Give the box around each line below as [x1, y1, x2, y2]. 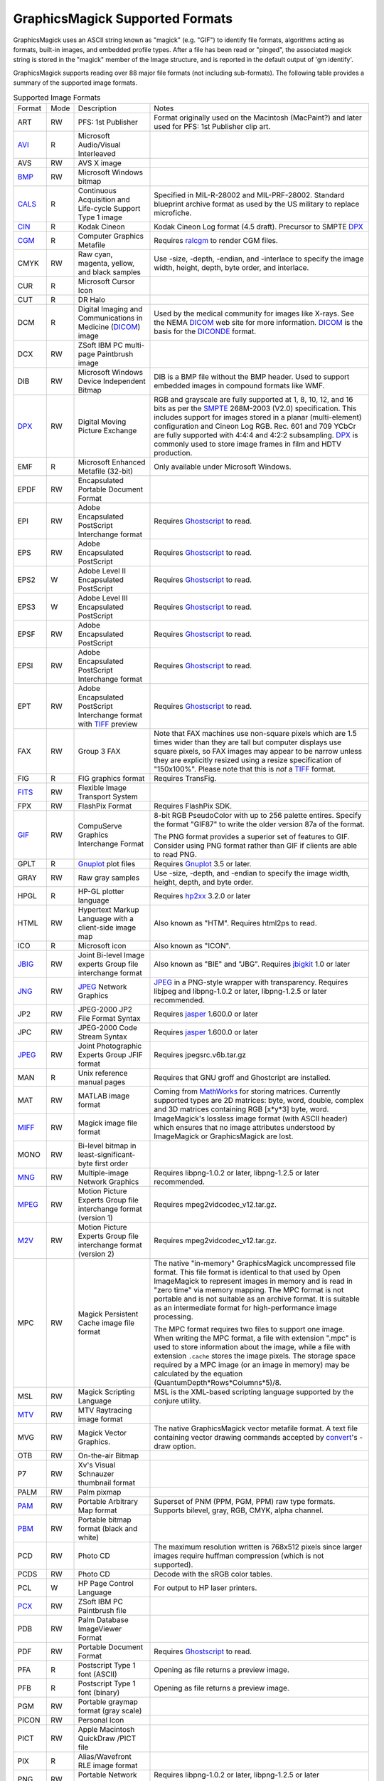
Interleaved [78, 148, 117, 158]
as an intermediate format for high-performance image [154, 1302, 337, 1312]
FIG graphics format [78, 773, 145, 783]
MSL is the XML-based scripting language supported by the [154, 1386, 354, 1396]
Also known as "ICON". [154, 940, 231, 950]
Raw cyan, [78, 249, 113, 259]
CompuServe [78, 821, 122, 831]
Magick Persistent [78, 1309, 139, 1319]
